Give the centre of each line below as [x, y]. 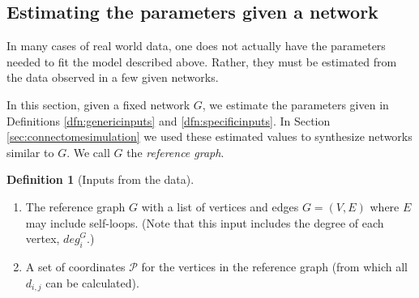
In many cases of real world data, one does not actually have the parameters [196, 46]
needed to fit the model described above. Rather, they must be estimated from [202, 61]
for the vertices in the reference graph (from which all [275, 266]
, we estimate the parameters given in [295, 104]
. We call [88, 152]
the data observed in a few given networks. [113, 77]
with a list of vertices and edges [220, 206]
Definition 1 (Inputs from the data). [100, 179]
